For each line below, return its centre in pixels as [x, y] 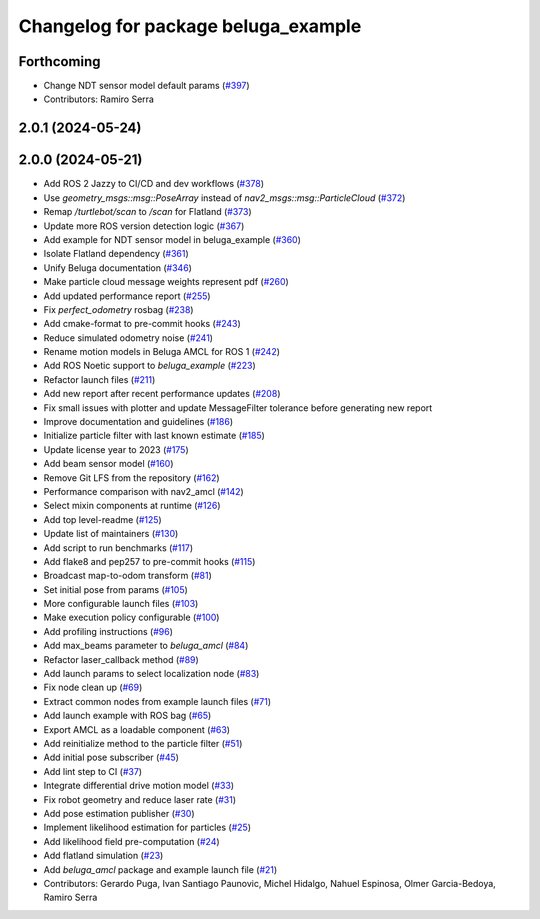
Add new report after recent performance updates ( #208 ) [162, 394]
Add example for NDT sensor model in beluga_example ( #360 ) [172, 239]
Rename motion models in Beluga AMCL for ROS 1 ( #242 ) [161, 352]
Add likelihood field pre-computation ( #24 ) [131, 841]
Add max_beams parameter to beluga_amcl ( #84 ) [146, 646]
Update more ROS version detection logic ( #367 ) [144, 226]
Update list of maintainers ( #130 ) [111, 534]
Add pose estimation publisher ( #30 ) [119, 813]
